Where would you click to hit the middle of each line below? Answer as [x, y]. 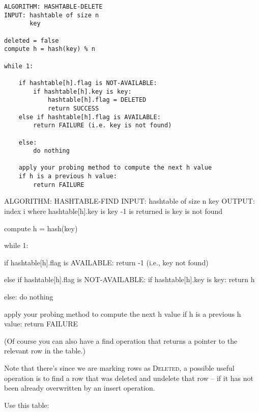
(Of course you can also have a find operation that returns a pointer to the [121, 340]
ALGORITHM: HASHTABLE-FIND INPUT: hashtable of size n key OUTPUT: [129, 201]
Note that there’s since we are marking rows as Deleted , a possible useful [119, 367]
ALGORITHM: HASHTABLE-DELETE [53, 7]
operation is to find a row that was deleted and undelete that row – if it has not [129, 378]
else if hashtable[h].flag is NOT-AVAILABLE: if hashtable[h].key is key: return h [129, 279]
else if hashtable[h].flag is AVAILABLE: [90, 117]
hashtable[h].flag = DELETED [97, 100]
